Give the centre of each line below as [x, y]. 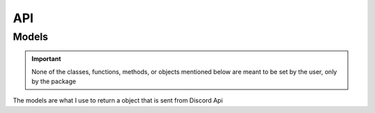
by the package [54, 81]
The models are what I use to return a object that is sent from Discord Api [118, 101]
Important [47, 59]
